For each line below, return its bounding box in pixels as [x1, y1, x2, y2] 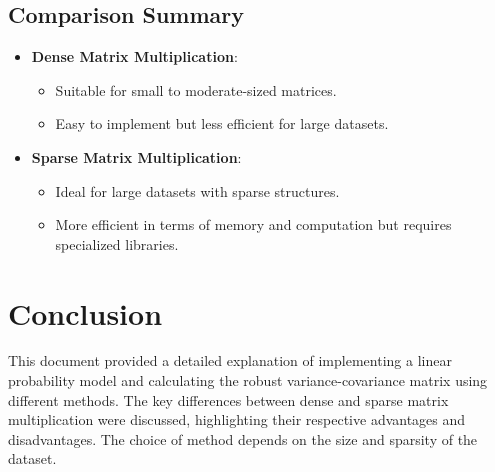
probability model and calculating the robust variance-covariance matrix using [8, 370, 488, 391]
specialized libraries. [55, 233, 179, 254]
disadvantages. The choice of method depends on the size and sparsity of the [8, 428, 478, 449]
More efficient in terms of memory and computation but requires [55, 214, 452, 235]
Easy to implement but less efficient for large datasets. [55, 113, 389, 134]
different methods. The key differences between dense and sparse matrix [8, 389, 449, 410]
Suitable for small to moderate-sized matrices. [55, 79, 337, 100]
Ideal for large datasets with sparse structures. [55, 180, 340, 201]
